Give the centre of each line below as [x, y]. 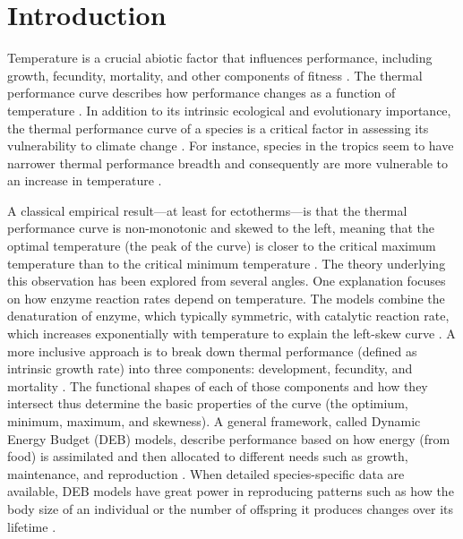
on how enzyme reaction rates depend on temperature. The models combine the [226, 298]
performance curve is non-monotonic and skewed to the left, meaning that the [221, 228]
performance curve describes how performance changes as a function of [201, 93]
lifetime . [32, 526]
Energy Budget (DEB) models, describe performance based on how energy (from [229, 438]
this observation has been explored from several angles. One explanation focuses [227, 281]
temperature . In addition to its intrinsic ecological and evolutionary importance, [229, 110]
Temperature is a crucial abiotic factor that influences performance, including [220, 58]
